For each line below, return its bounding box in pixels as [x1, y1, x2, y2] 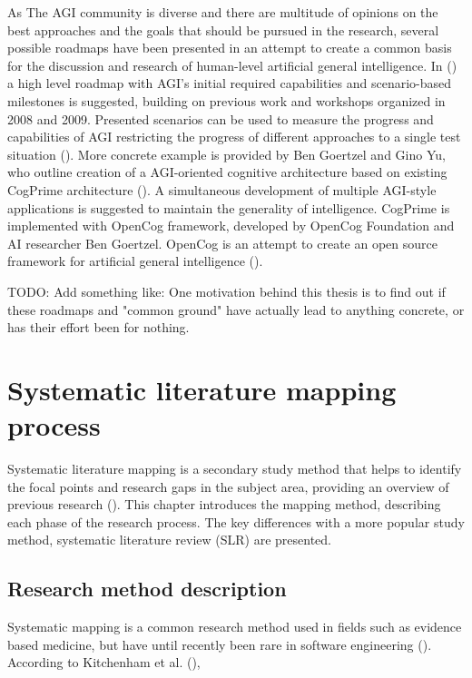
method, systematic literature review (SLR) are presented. [7, 530, 332, 549]
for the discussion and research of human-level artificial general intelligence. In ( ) [7, 55, 457, 74]
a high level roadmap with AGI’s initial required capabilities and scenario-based [7, 74, 452, 93]
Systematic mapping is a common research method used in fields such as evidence [7, 617, 462, 636]
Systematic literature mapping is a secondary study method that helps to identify [7, 459, 462, 477]
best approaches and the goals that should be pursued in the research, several [7, 20, 439, 39]
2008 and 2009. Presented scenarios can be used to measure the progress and [7, 109, 434, 128]
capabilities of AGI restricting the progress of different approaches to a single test [7, 127, 461, 146]
